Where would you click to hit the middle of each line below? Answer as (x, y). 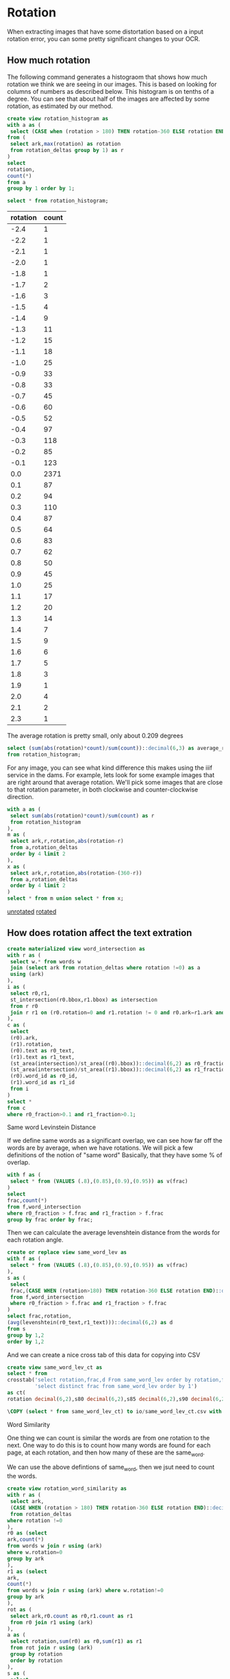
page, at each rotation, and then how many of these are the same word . (106, 1453)
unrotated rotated (32, 911)
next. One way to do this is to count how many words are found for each (109, 1445)
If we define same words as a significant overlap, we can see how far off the (115, 1141)
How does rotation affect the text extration (100, 933)
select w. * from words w (45, 961)
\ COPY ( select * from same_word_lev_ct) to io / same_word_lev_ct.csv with (115, 1411)
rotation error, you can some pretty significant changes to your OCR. (104, 38)
